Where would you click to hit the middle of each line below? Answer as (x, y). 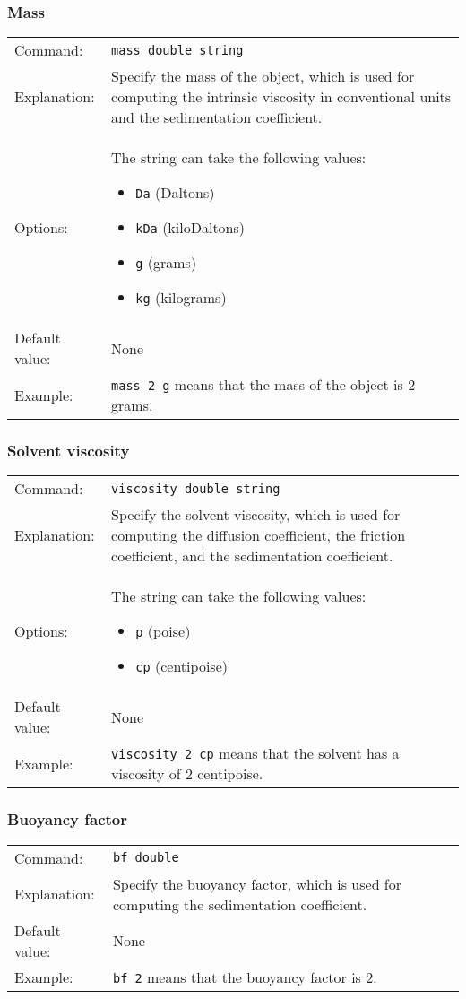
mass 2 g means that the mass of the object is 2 (263, 385)
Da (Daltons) (175, 193)
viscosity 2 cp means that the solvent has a (255, 753)
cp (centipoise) (181, 666)
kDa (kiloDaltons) (190, 228)
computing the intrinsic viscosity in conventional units (281, 97)
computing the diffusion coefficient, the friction (259, 535)
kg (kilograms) (181, 298)
